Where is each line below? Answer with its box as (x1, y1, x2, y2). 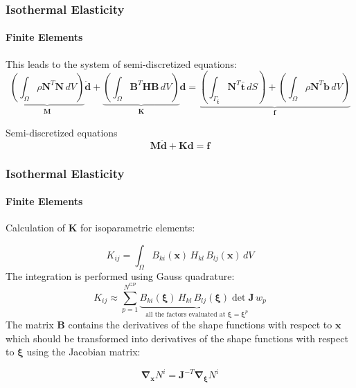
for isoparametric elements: (80, 220, 195, 235)
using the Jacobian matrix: (26, 344, 141, 359)
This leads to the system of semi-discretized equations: (6, 56, 237, 71)
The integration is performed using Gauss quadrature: (6, 268, 235, 283)
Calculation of (6, 220, 65, 235)
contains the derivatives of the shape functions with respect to (68, 317, 332, 332)
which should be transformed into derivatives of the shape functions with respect (6, 330, 348, 345)
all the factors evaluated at (145, 310, 226, 318)
